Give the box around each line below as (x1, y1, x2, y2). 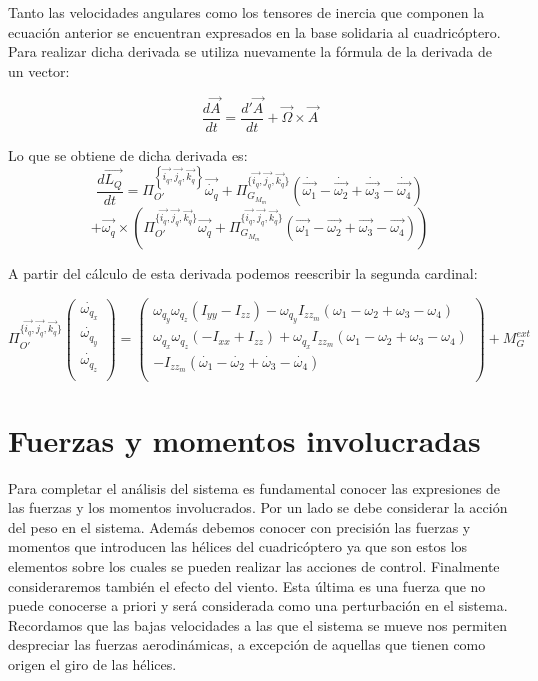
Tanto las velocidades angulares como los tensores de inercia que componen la (8, 2, 485, 22)
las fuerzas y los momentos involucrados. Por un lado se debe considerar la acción (8, 497, 508, 518)
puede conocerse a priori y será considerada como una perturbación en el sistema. (8, 595, 508, 616)
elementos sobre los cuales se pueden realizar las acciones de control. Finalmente (8, 556, 500, 577)
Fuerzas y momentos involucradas (8, 419, 481, 460)
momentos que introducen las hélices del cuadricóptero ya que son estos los (8, 536, 468, 557)
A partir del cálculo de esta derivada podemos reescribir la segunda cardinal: (8, 263, 478, 284)
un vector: (8, 60, 70, 81)
